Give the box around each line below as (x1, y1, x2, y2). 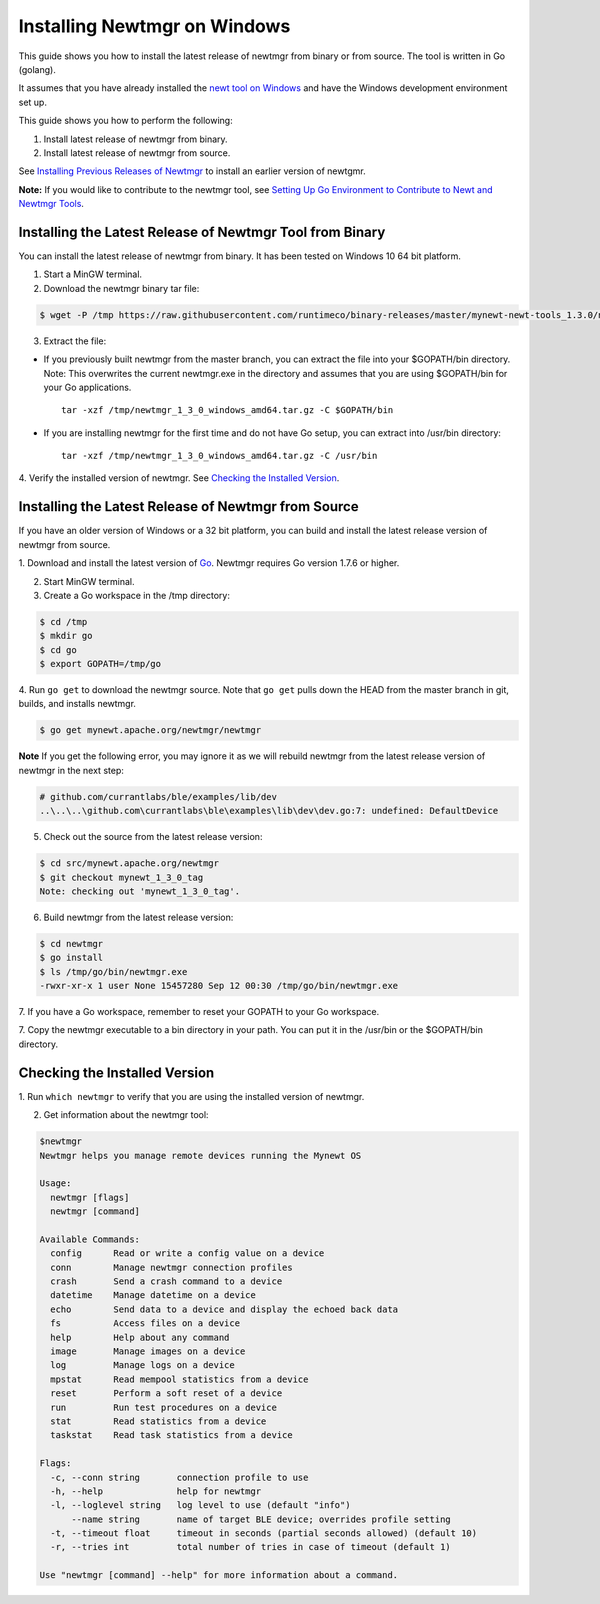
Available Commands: (39, 1233, 140, 1245)
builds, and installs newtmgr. (18, 698, 137, 710)
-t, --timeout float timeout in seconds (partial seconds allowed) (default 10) (50, 1528, 478, 1539)
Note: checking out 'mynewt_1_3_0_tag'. (39, 885, 240, 897)
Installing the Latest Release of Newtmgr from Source (18, 498, 359, 515)
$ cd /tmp (39, 616, 88, 627)
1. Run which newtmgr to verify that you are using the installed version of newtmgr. (18, 1090, 365, 1102)
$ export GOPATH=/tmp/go (39, 658, 162, 670)
